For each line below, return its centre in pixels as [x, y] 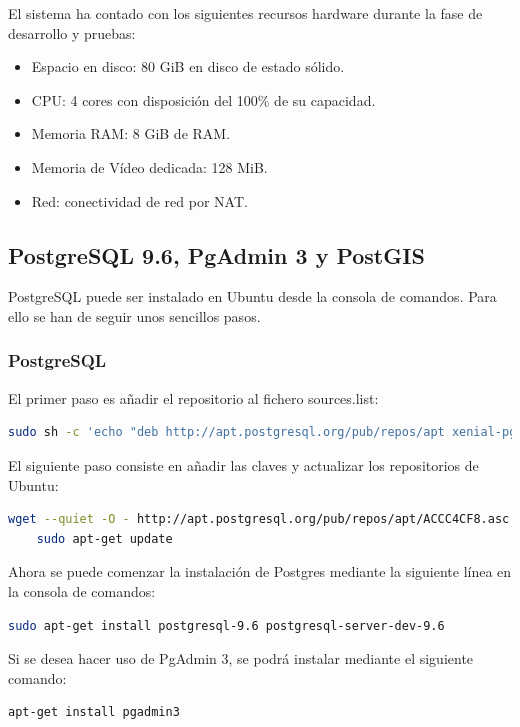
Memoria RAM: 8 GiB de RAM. [131, 133]
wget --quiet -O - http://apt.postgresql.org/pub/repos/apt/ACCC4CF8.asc [259, 519]
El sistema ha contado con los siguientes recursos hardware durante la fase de [245, 13]
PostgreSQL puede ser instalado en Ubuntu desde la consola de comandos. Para [252, 296]
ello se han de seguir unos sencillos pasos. [134, 315]
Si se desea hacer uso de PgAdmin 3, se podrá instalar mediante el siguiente [241, 658]
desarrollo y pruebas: [72, 32]
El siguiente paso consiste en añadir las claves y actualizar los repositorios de [243, 464]
